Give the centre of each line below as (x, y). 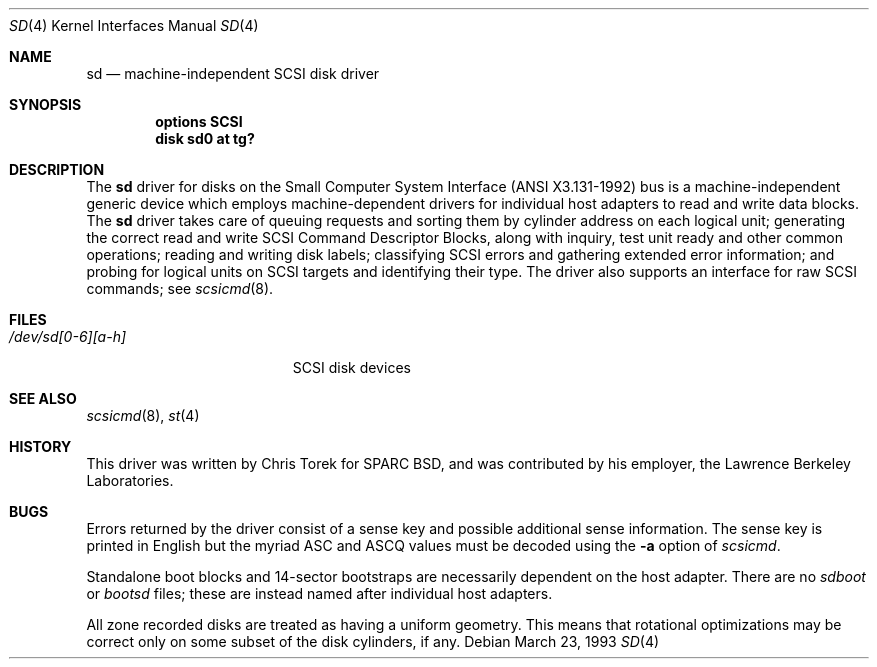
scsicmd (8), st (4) (143, 415)
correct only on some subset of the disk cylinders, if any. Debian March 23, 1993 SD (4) (373, 641)
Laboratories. (130, 480)
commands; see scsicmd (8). (180, 288)
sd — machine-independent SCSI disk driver (233, 73)
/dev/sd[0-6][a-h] (68, 336)
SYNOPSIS (45, 104)
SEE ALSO (43, 398)
